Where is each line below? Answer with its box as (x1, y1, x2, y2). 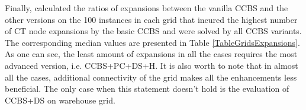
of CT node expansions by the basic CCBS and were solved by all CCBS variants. (5, 25, 302, 37)
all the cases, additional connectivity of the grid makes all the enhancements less (5, 71, 297, 83)
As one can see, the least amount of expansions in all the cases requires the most (5, 48, 298, 60)
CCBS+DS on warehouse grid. (5, 94, 115, 106)
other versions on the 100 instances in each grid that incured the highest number (5, 13, 298, 25)
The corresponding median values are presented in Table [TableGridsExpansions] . (5, 36, 300, 48)
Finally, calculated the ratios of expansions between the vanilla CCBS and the (5, 2, 288, 14)
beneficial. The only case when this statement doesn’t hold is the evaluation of (5, 82, 289, 95)
